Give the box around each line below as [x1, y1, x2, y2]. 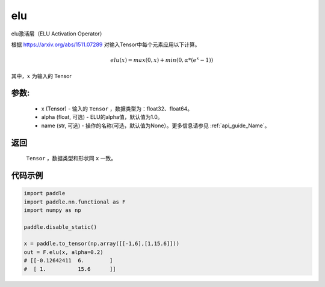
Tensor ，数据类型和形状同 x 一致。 [26, 155, 117, 162]
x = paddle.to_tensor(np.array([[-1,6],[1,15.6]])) [23, 240, 180, 247]
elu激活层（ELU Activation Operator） [11, 30, 105, 37]
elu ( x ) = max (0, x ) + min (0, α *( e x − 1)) [110, 56, 214, 64]
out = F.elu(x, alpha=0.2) [23, 249, 104, 255]
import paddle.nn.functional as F [23, 198, 126, 205]
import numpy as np [23, 207, 81, 213]
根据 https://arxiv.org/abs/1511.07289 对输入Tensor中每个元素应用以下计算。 [11, 41, 200, 48]
